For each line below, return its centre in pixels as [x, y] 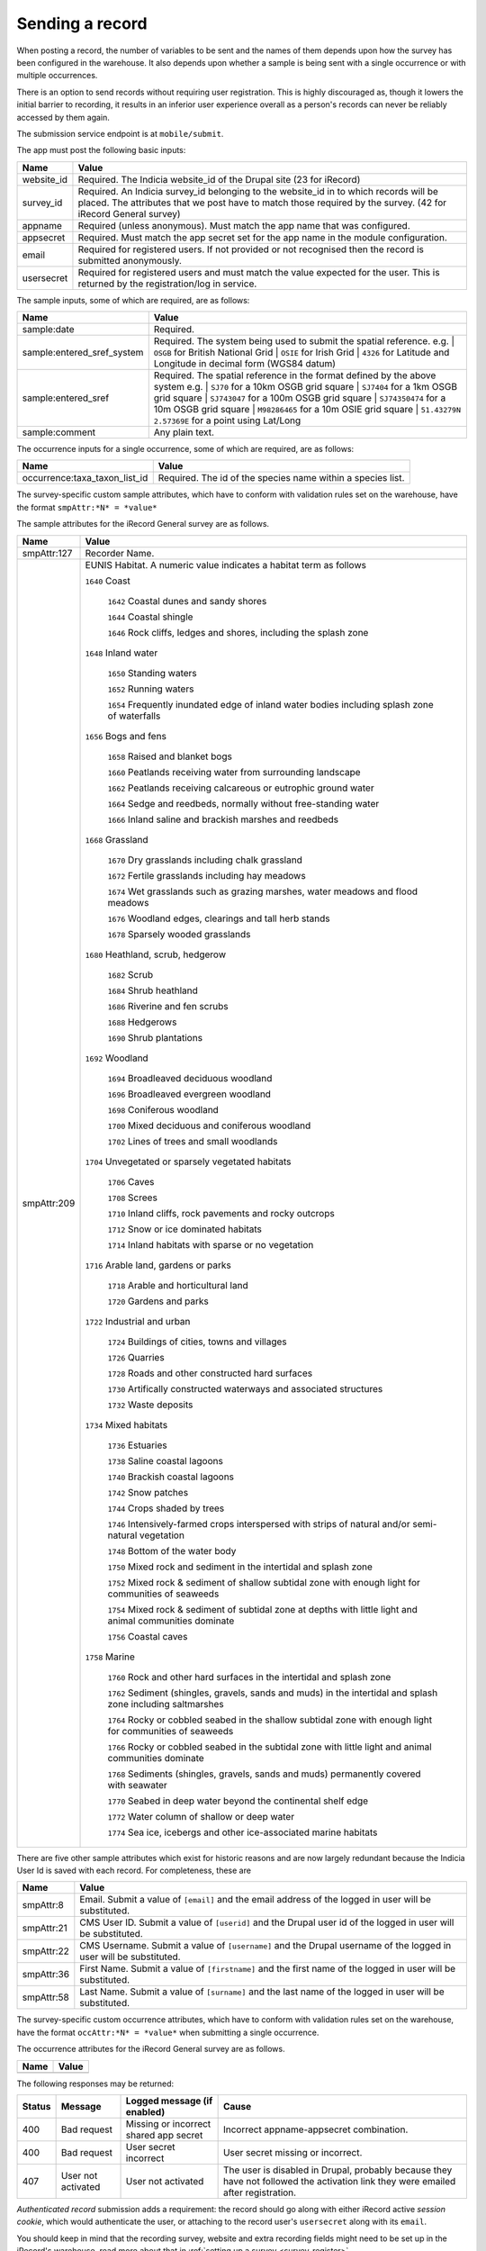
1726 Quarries [136, 1357]
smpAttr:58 [45, 1997]
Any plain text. [184, 432]
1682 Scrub [130, 974]
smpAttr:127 [47, 553]
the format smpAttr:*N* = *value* [87, 507]
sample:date [48, 330]
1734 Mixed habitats [126, 1424]
